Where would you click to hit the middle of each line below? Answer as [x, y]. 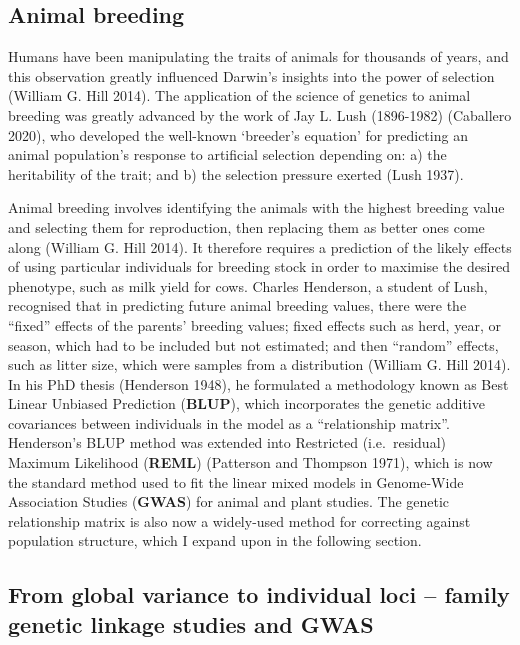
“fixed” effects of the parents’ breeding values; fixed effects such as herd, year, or [254, 324]
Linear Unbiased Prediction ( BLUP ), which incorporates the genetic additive [246, 403]
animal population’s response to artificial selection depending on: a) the [227, 154]
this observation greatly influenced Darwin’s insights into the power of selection [251, 75]
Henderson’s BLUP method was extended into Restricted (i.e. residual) [227, 442]
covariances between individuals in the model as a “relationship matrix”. [229, 422]
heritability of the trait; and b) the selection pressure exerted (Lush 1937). [236, 173]
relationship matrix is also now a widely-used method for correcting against [239, 520]
